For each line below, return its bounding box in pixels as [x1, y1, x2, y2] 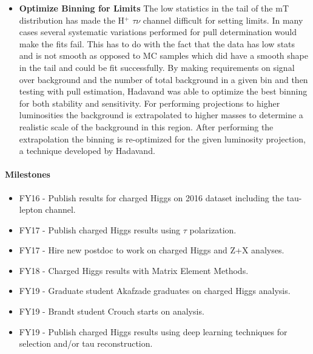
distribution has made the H [19, 13, 125, 26]
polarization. [189, 223, 237, 236]
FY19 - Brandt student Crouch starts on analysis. [19, 305, 204, 318]
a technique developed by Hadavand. [19, 144, 155, 157]
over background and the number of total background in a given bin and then [19, 73, 308, 85]
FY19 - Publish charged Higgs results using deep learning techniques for [19, 325, 288, 338]
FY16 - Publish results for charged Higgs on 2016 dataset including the [19, 191, 284, 204]
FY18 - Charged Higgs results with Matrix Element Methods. [19, 264, 249, 276]
